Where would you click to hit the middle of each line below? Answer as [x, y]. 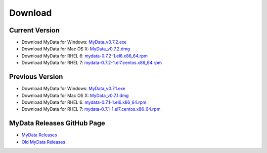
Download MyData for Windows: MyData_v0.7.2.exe [74, 42]
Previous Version [36, 77]
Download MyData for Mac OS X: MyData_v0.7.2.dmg [76, 49]
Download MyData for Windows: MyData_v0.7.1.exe [73, 89]
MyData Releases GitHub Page [57, 123]
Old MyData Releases [44, 142]
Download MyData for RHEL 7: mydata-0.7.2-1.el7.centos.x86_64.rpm [92, 63]
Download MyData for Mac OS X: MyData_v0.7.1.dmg [75, 95]
